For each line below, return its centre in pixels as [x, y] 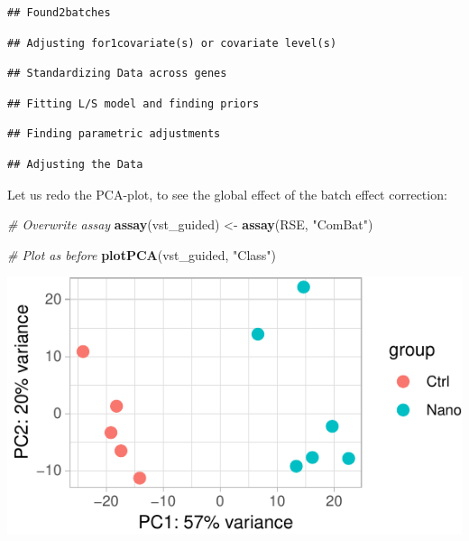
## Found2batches [59, 13]
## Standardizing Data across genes [117, 74]
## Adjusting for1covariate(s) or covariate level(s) [172, 43]
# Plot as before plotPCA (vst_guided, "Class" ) [142, 254]
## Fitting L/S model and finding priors [133, 103]
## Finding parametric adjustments [114, 134]
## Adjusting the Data [75, 164]
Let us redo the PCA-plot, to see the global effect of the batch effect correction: [227, 194]
